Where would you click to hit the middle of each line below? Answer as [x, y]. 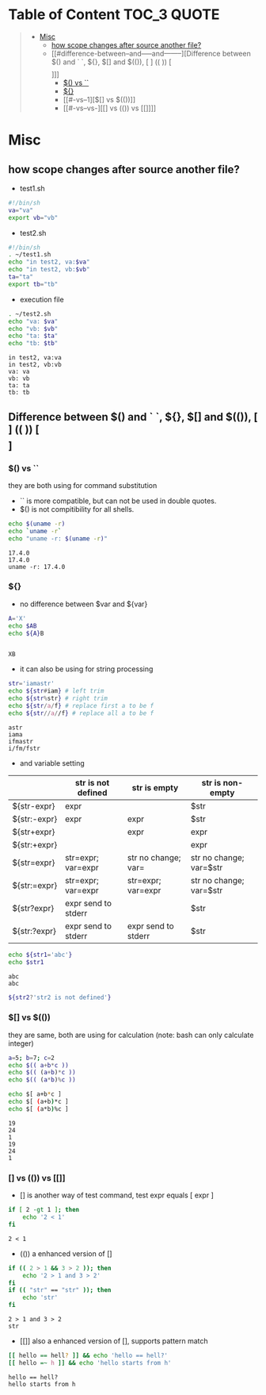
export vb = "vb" [33, 217]
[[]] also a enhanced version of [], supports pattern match [114, 1341]
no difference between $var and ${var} [84, 604]
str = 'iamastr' [32, 684]
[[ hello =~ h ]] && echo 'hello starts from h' [90, 1362]
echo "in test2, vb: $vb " [49, 270]
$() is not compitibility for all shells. [77, 509]
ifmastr [21, 741]
